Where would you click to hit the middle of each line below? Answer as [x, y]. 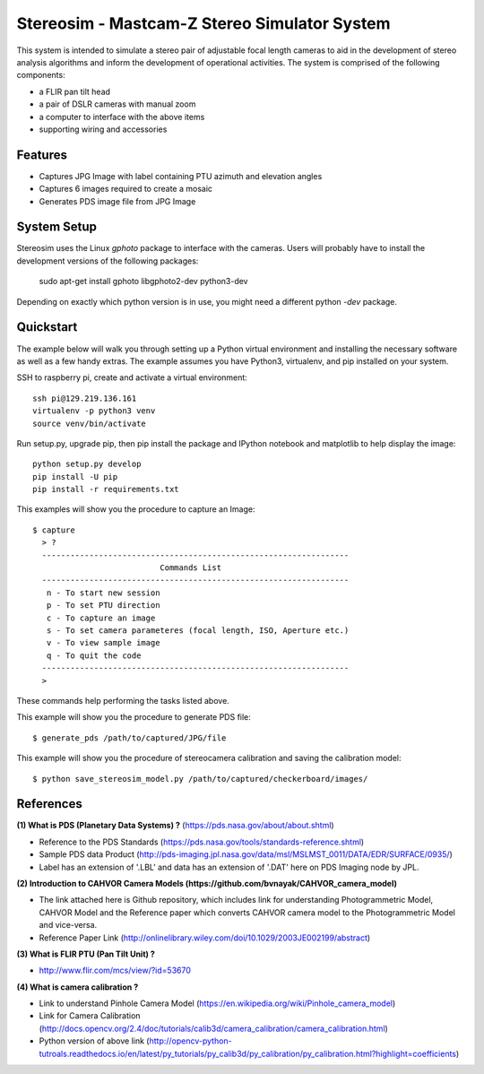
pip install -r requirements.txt [106, 489]
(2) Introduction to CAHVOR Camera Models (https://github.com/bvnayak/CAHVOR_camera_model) [207, 883]
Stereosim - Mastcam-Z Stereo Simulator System [203, 23]
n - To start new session [103, 593]
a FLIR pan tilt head [75, 91]
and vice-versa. [68, 925]
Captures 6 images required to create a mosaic [126, 189]
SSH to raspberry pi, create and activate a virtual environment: [132, 377]
